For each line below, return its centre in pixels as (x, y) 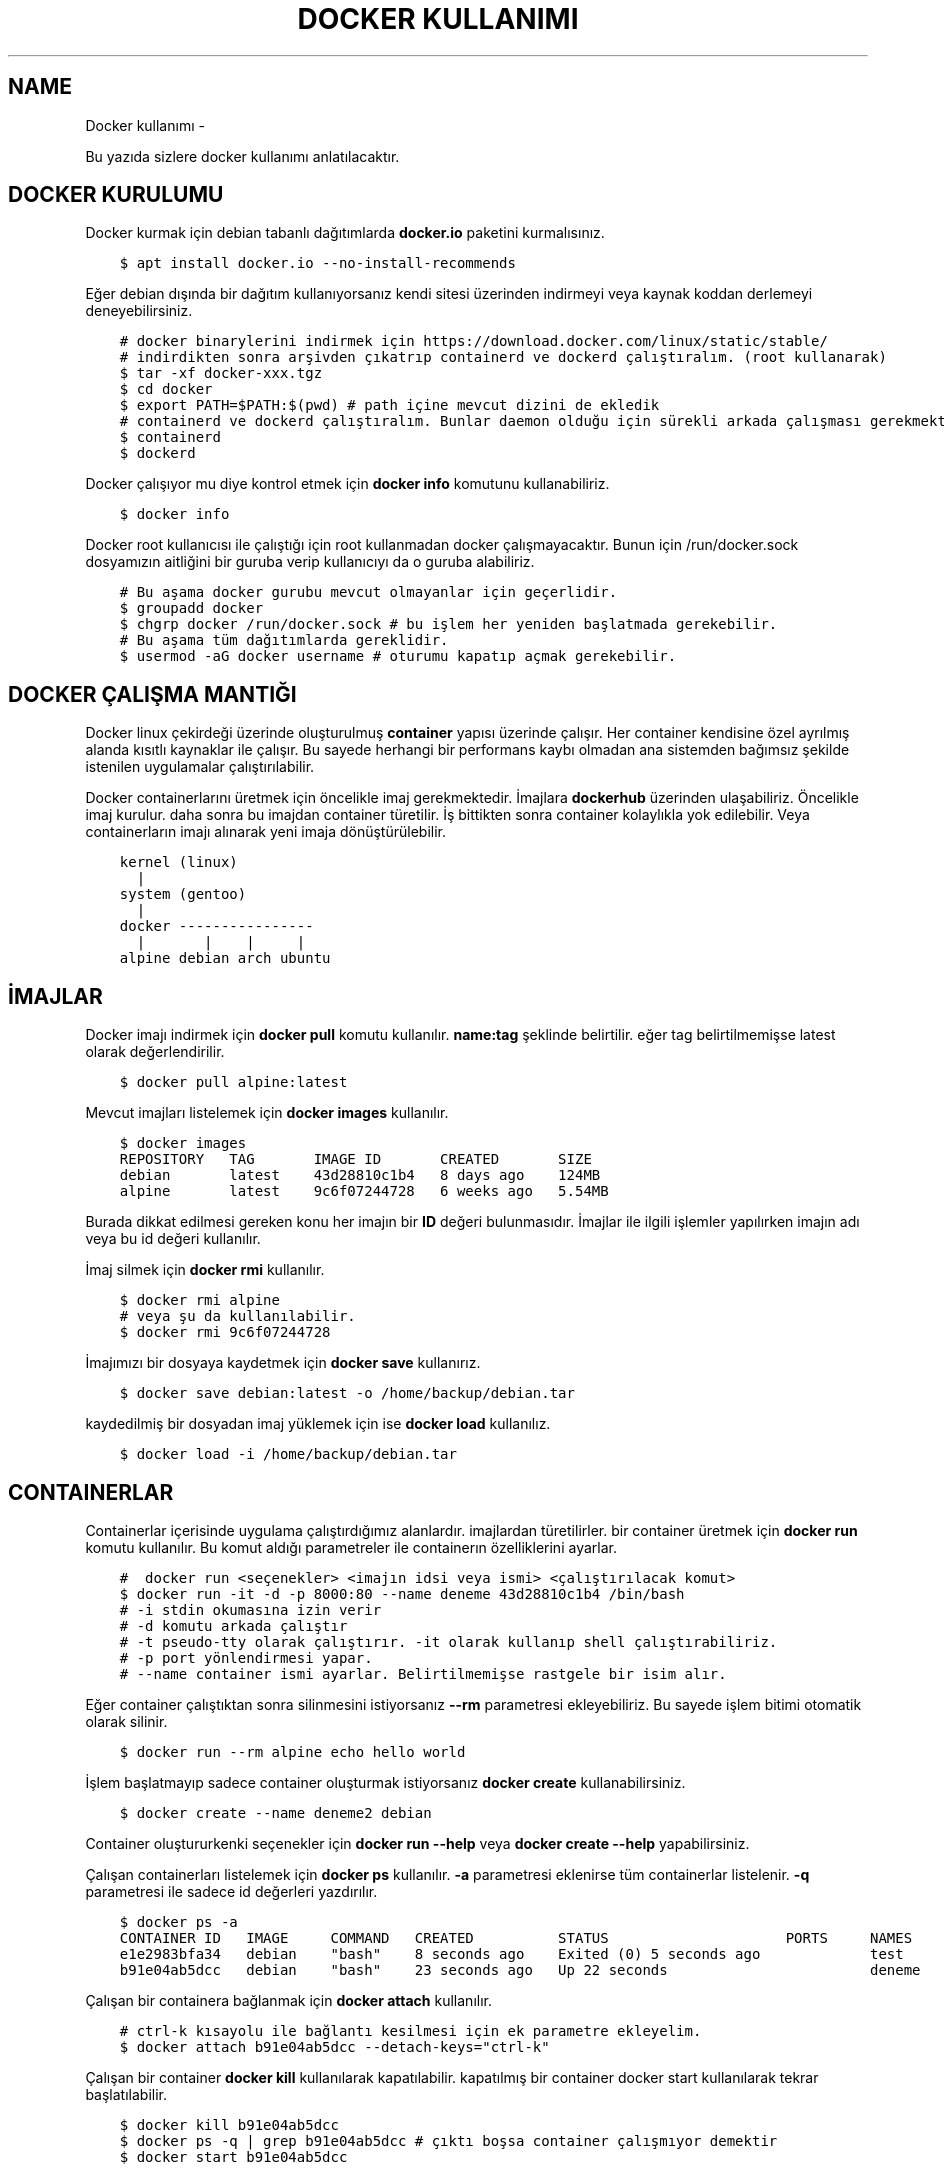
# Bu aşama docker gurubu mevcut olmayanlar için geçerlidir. (368, 592)
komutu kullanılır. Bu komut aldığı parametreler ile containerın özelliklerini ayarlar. (351, 1547)
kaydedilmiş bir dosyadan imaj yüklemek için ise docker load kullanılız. (318, 1424)
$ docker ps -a (178, 1921)
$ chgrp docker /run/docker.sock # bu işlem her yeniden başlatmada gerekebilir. (448, 624)
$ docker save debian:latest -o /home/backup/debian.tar (347, 1393)
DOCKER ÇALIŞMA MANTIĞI (152, 694)
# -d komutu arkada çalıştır (233, 1625)
